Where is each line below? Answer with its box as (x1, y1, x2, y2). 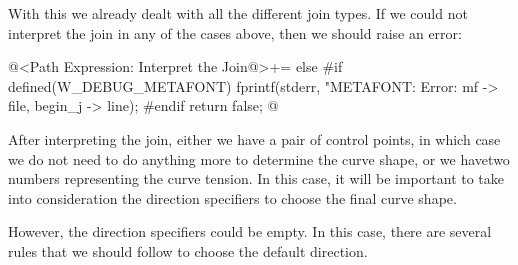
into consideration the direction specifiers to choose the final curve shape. (8, 187, 457, 208)
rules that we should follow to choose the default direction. (8, 240, 368, 261)
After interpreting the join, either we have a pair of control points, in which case (8, 128, 501, 149)
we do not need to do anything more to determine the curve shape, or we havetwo (8, 148, 510, 169)
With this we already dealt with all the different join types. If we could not (8, 3, 468, 23)
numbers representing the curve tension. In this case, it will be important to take (8, 168, 505, 189)
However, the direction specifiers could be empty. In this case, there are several (8, 221, 492, 242)
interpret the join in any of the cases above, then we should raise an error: (8, 22, 462, 43)
